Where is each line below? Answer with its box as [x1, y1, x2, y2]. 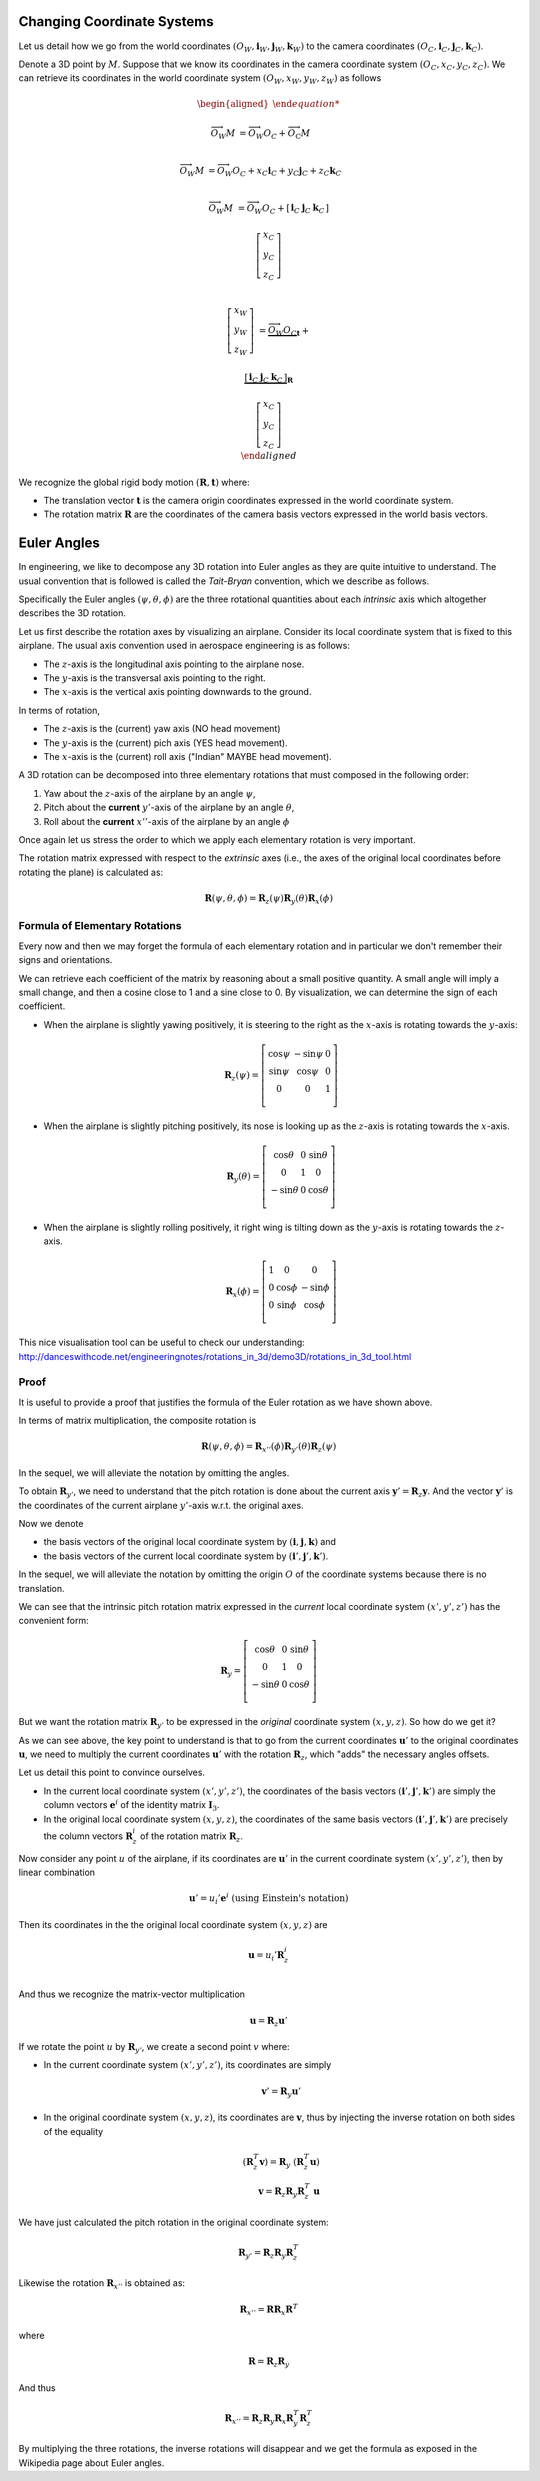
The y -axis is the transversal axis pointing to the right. [43, 672, 267, 684]
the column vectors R [43, 1830, 134, 1842]
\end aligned [240, 450, 297, 462]
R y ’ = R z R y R [238, 2246, 294, 2260]
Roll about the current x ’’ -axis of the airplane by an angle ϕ [43, 815, 290, 827]
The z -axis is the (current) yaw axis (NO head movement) [43, 723, 281, 735]
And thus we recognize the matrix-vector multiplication [18, 1988, 245, 2000]
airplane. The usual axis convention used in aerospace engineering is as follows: [18, 640, 350, 652]
